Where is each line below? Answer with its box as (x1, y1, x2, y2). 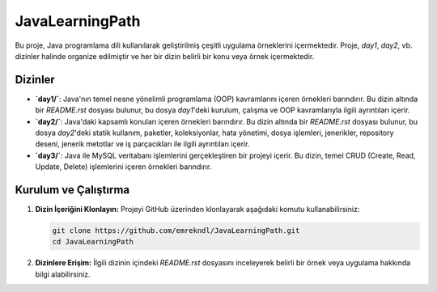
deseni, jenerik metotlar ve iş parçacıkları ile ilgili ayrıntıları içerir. (35, 139, 250, 149)
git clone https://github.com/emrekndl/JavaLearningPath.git (52, 226, 300, 235)
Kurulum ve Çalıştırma (15, 183, 130, 197)
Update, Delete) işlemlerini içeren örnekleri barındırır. (35, 162, 212, 171)
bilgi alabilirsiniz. (35, 269, 91, 279)
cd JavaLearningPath (52, 237, 134, 247)
